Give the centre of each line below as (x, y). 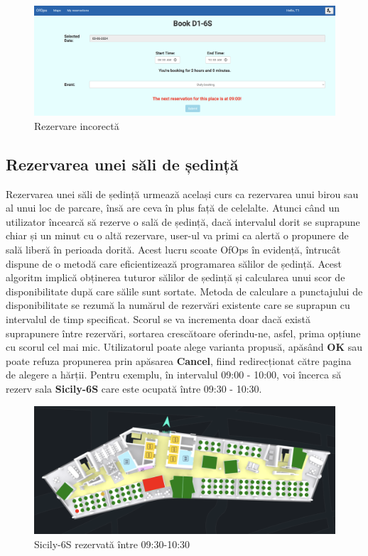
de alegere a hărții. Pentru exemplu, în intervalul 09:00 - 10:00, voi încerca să (174, 375)
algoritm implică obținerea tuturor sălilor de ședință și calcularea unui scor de (175, 277)
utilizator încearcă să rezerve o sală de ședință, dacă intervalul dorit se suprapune (183, 221)
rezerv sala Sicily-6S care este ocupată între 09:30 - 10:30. (134, 388)
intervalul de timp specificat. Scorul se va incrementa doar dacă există (158, 319)
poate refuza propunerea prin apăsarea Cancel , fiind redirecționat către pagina (179, 360)
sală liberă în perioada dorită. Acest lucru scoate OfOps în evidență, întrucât (173, 250)
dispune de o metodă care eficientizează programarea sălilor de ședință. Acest (174, 263)
